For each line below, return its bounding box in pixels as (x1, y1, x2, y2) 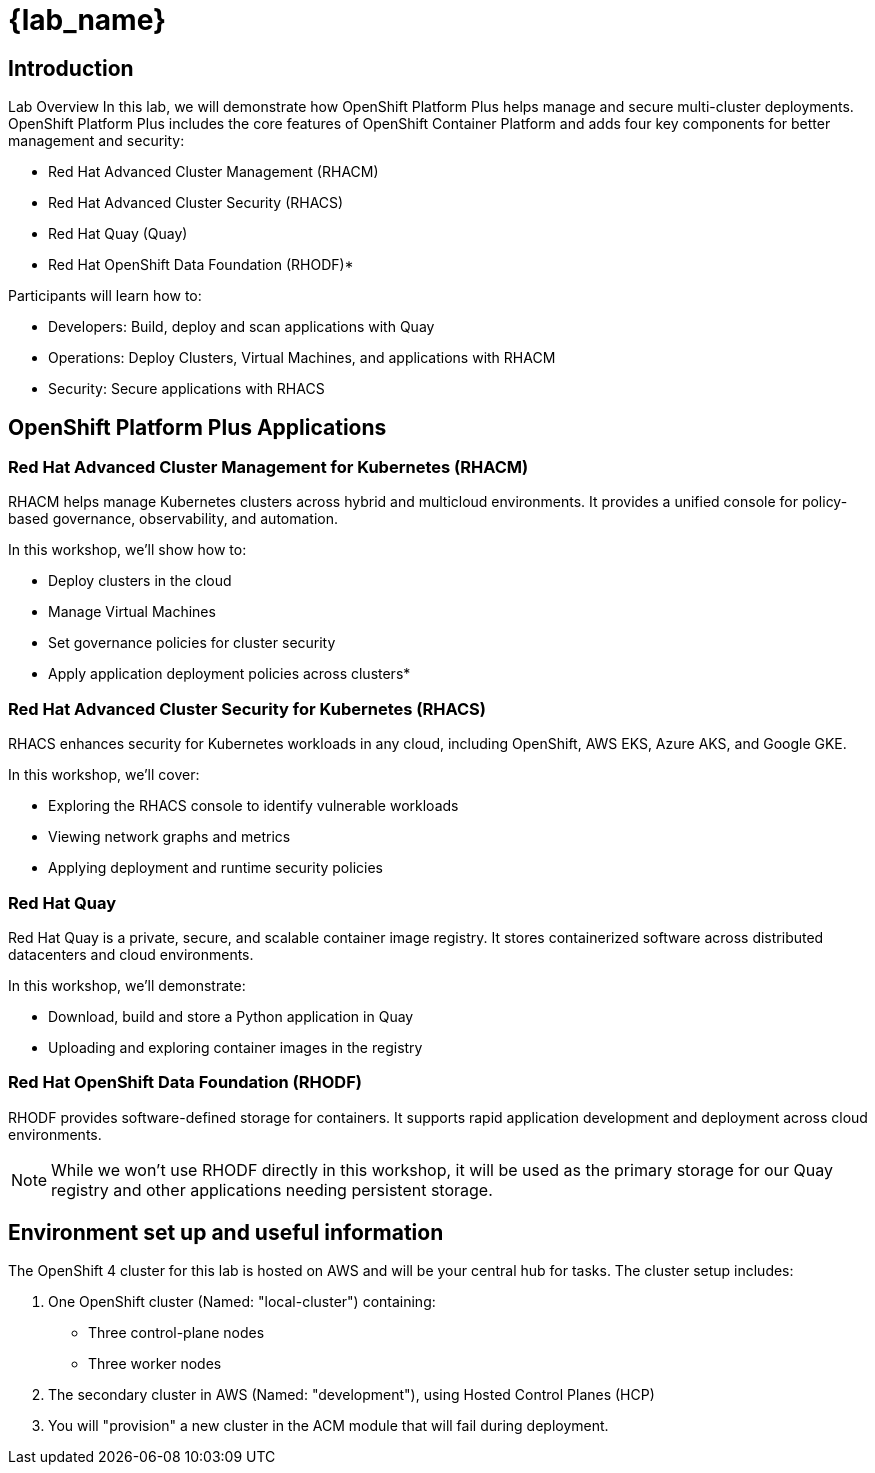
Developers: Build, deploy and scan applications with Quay (48, 318, 435, 336)
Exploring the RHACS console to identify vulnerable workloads (48, 797, 459, 815)
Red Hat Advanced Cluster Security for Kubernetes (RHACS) (8, 698, 486, 719)
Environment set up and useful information (8, 1220, 444, 1246)
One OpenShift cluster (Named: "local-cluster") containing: (48, 1293, 436, 1311)
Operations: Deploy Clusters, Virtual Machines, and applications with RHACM (48, 349, 556, 367)
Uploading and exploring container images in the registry (48, 1038, 423, 1056)
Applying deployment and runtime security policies (48, 859, 383, 877)
